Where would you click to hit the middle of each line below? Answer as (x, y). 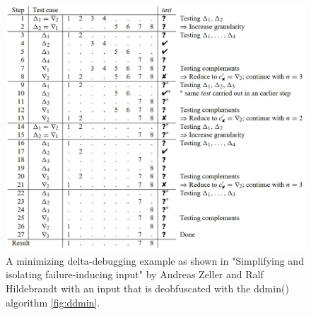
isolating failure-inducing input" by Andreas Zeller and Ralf (135, 274)
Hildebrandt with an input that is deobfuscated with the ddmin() (147, 288)
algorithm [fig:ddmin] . (53, 302)
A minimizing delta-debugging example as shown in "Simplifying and (155, 260)
